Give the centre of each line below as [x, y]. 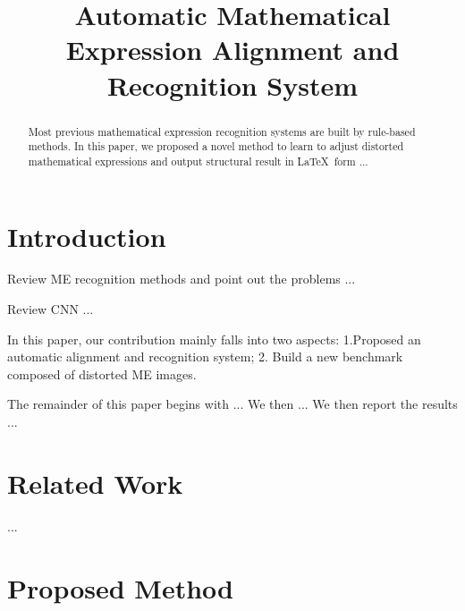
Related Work [95, 483]
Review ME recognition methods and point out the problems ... [182, 279]
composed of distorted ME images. [102, 373]
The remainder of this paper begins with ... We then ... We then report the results [232, 404]
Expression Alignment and [232, 50]
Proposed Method [120, 587]
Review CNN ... [51, 309]
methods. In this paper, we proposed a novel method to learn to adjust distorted [216, 146]
